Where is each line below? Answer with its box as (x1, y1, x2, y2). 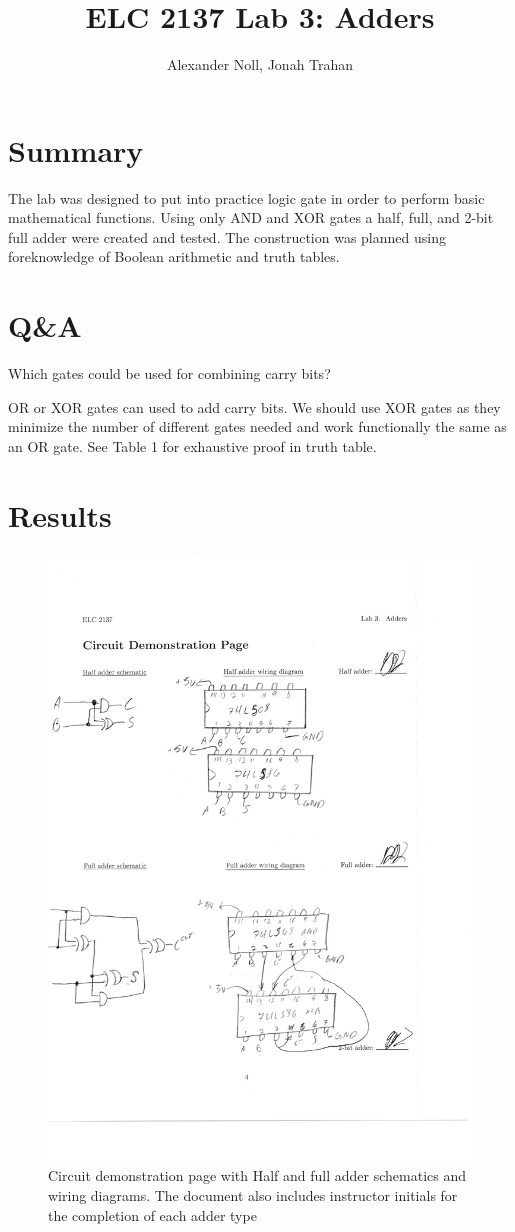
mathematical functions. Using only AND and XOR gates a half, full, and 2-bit (8, 207, 494, 228)
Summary (8, 129, 144, 170)
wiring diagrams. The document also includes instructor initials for (48, 1184, 458, 1205)
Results (8, 494, 112, 535)
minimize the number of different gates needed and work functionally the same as (8, 416, 507, 437)
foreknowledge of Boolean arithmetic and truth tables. (8, 246, 340, 267)
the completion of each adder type (48, 1204, 257, 1225)
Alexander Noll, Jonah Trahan (166, 54, 354, 75)
